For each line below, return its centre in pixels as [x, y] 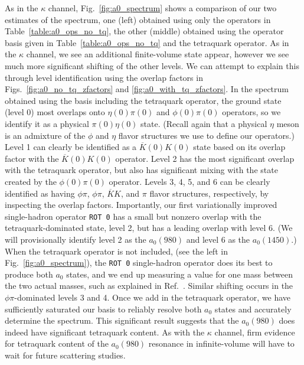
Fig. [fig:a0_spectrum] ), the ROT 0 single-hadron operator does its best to [139, 263]
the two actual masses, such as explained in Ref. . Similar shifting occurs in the [149, 286]
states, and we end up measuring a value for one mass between [180, 274]
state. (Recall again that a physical [204, 123]
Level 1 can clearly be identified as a [71, 147]
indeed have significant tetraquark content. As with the [105, 332]
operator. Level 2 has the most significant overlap [205, 158]
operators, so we [251, 112]
